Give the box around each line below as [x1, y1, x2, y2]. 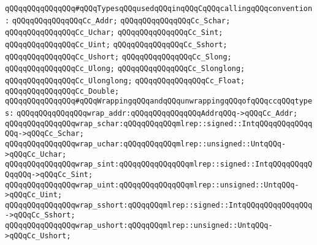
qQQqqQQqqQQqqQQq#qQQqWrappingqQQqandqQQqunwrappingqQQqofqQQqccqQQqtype [5, 97, 313, 106]
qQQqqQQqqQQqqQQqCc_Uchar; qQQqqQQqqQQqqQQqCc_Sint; [5, 28, 223, 37]
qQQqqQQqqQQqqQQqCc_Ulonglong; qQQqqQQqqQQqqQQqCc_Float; [5, 76, 245, 85]
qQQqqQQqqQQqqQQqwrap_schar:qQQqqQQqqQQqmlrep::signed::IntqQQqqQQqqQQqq [5, 119, 313, 128]
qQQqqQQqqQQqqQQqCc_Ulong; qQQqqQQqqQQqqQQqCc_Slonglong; [5, 64, 245, 73]
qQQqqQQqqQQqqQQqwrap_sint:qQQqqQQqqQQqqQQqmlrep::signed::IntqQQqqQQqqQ [5, 160, 313, 169]
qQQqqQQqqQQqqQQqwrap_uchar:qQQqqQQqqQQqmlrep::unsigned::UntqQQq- [5, 139, 286, 148]
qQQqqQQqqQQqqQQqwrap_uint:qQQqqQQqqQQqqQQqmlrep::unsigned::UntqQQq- [5, 180, 299, 189]
